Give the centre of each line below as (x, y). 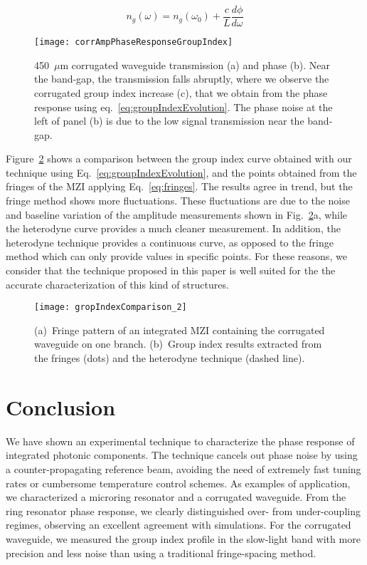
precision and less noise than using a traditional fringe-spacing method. (161, 553)
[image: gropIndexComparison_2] (111, 307)
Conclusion (61, 406)
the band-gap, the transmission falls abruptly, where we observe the (182, 79)
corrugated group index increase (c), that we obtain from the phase (181, 92)
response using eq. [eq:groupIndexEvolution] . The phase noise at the (183, 107)
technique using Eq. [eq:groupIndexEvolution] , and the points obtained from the (181, 172)
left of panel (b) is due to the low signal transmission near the (169, 121)
